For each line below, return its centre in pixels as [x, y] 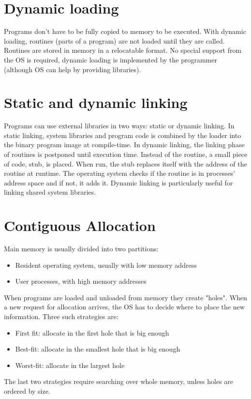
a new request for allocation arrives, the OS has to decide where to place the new [124, 307]
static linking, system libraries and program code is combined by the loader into [123, 135]
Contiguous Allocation [80, 225]
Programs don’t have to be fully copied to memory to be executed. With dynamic [125, 31]
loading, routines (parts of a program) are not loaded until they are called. [114, 40]
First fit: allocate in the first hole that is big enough [92, 332]
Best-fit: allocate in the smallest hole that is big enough [98, 349]
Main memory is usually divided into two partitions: [81, 249]
